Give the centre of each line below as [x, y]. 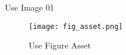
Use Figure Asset [60, 45]
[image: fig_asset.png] [76, 26]
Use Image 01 [30, 7]
